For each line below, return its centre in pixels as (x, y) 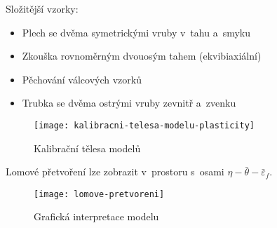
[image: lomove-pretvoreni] (99, 194)
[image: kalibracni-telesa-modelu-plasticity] (144, 125)
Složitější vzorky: (42, 8)
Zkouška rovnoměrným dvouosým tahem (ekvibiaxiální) (142, 56)
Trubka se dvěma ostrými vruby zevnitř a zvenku (129, 103)
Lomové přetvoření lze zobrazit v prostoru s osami (115, 172)
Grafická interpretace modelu (96, 216)
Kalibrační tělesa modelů (87, 148)
